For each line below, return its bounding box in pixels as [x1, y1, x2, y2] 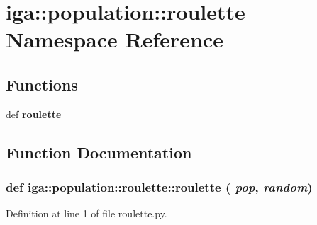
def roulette [6, 106, 62, 121]
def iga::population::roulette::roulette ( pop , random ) [6, 178, 313, 196]
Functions [6, 73, 78, 95]
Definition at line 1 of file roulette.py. [6, 206, 167, 221]
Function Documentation [6, 141, 192, 163]
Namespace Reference [6, 25, 223, 54]
